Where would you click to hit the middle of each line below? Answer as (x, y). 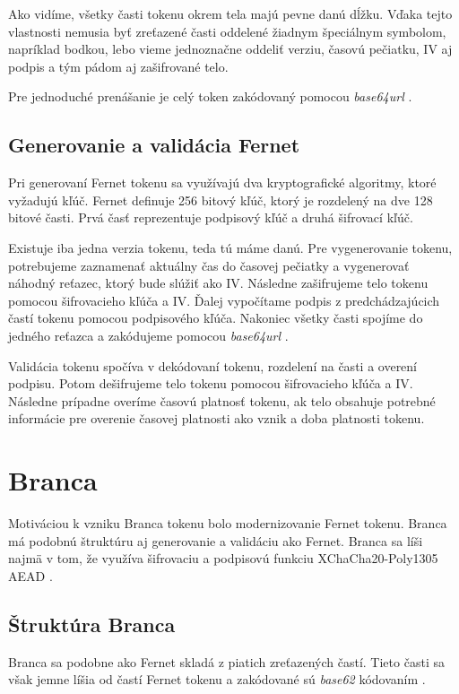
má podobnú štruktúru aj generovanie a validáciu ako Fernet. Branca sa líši (216, 540)
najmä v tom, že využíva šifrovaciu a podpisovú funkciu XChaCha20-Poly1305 (223, 558)
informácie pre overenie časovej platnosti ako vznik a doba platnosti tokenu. (217, 418)
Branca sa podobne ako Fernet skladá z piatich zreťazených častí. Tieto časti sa (226, 661)
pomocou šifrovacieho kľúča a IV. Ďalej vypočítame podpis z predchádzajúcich (224, 300)
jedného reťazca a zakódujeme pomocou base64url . (148, 335)
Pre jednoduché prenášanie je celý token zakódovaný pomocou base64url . (210, 96)
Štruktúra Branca (92, 624)
